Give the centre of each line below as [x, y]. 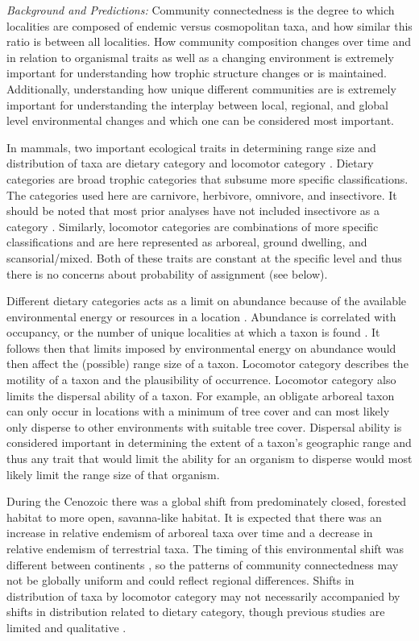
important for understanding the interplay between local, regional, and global [198, 104]
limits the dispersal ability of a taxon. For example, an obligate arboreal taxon [201, 395]
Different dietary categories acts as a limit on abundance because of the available [207, 301]
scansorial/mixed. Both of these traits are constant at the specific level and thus [204, 257]
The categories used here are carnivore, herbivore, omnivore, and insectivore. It [202, 194]
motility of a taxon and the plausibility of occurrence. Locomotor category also [201, 380]
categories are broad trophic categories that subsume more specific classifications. [207, 178]
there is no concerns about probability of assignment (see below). [167, 273]
